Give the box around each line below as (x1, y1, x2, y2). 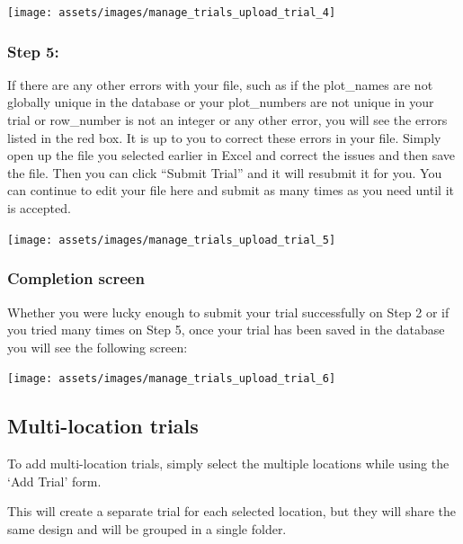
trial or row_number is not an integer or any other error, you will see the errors (7, 111, 448, 129)
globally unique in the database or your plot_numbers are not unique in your (7, 93, 434, 111)
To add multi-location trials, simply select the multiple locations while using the (7, 454, 450, 473)
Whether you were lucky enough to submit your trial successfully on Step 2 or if (7, 302, 450, 321)
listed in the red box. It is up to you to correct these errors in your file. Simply (7, 128, 441, 147)
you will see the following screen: (7, 337, 188, 356)
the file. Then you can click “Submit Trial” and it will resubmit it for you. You (7, 163, 442, 182)
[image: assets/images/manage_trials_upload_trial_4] (7, 6, 336, 19)
